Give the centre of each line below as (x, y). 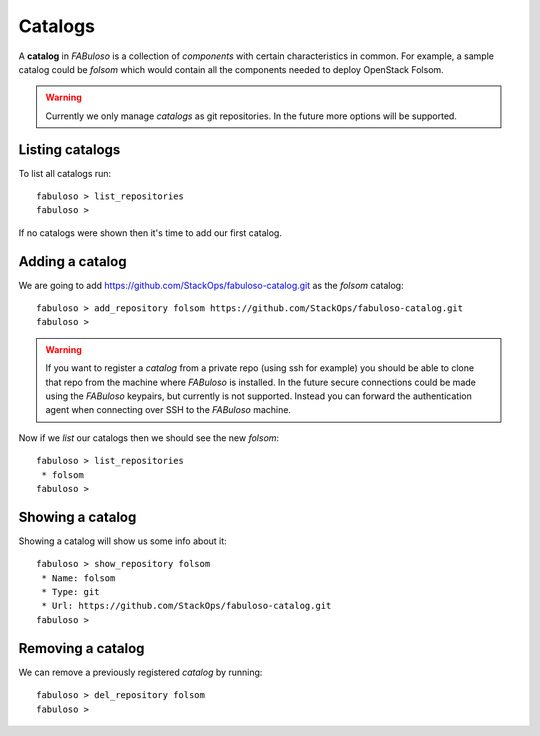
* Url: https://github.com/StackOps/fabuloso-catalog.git (186, 606)
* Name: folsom (78, 578)
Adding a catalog (72, 261)
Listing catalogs (69, 149)
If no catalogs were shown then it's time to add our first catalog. (150, 232)
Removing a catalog (81, 648)
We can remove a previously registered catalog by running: (140, 672)
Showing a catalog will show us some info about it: (122, 541)
